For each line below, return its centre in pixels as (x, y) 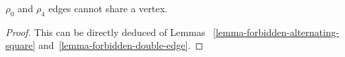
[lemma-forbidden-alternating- (276, 32)
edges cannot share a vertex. (108, 8)
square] (21, 45)
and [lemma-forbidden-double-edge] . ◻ (121, 45)
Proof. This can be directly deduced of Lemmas (105, 32)
